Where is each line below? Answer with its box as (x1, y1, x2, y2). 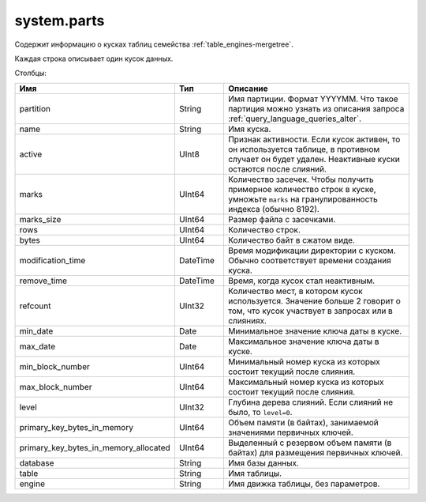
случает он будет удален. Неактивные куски (227, 153, 400, 164)
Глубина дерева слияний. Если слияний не (227, 396, 394, 407)
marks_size (19, 213, 62, 225)
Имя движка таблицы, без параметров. (227, 478, 380, 489)
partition (19, 103, 51, 114)
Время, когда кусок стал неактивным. (227, 275, 376, 286)
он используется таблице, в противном (227, 143, 380, 154)
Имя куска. (227, 123, 271, 134)
